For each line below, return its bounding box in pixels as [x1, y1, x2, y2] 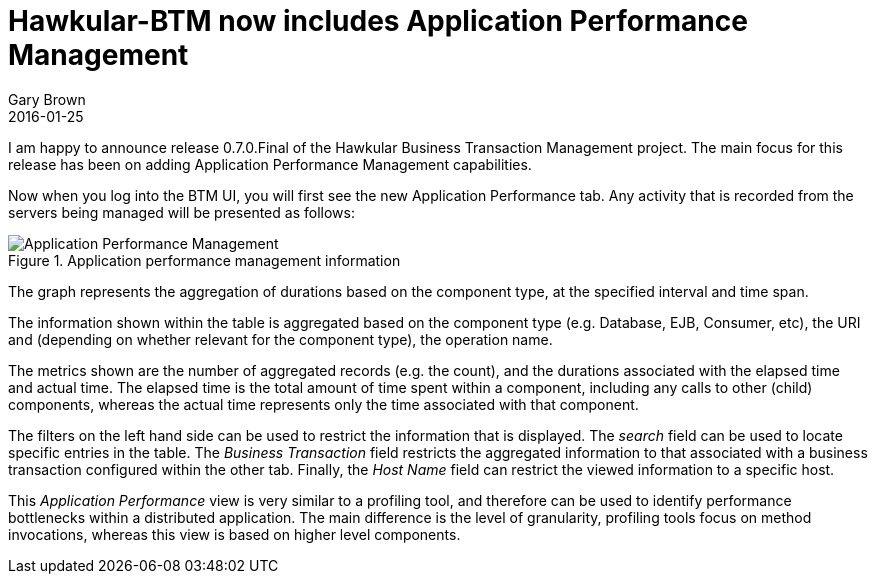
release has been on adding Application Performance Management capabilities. [8, 155, 532, 173]
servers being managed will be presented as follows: [8, 203, 355, 221]
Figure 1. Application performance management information [8, 251, 401, 269]
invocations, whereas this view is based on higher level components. [8, 525, 461, 543]
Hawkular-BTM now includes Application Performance [8, 4, 748, 38]
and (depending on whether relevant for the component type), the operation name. [8, 330, 553, 348]
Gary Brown [8, 90, 86, 108]
